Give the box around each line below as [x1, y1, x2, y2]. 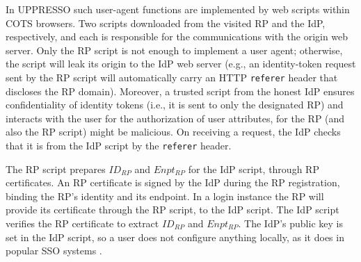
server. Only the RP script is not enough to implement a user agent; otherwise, [6, 42, 343, 57]
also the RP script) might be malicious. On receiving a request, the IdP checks [6, 124, 341, 139]
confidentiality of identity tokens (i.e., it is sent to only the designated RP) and [6, 97, 344, 112]
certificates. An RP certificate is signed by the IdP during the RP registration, [6, 175, 340, 190]
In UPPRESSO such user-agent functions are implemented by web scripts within [6, 2, 350, 16]
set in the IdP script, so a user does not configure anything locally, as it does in [6, 229, 344, 244]
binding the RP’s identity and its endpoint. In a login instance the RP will [6, 188, 324, 203]
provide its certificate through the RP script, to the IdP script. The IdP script [6, 202, 339, 217]
